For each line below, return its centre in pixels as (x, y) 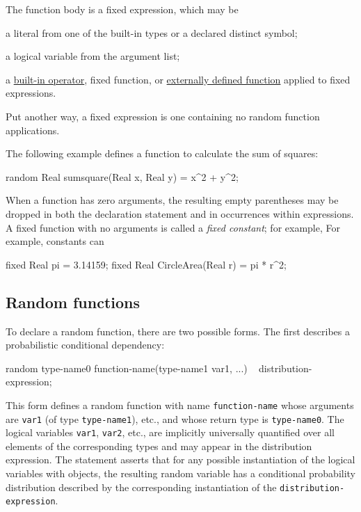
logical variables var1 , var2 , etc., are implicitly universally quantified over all (170, 432)
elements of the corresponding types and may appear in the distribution (159, 446)
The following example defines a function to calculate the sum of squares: (162, 153)
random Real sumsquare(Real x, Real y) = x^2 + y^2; (122, 176)
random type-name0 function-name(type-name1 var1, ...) (127, 368)
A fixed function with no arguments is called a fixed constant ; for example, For (173, 227)
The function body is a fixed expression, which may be (122, 9)
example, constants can (55, 241)
